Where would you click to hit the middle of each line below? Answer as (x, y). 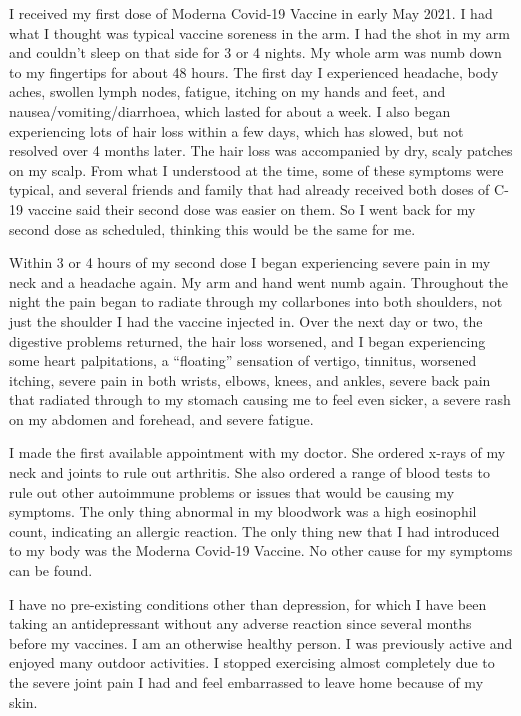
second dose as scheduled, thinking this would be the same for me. (212, 228)
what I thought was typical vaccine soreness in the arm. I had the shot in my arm (259, 32)
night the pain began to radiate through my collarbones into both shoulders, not (256, 301)
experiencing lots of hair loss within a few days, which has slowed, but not (236, 130)
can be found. (51, 570)
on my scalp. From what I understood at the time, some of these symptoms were (256, 169)
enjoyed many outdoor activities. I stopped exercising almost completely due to (252, 662)
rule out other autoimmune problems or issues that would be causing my (232, 491)
